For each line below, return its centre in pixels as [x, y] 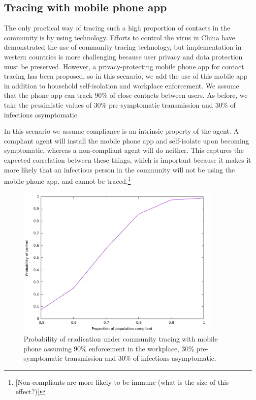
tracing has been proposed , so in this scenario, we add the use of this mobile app [126, 76]
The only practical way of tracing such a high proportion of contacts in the [117, 28]
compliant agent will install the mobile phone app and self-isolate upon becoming [127, 140]
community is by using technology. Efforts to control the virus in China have [120, 37]
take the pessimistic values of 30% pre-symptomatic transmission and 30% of [120, 104]
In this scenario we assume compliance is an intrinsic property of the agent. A [121, 131]
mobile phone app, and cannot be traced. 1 [67, 180]
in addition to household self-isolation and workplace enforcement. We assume [122, 85]
